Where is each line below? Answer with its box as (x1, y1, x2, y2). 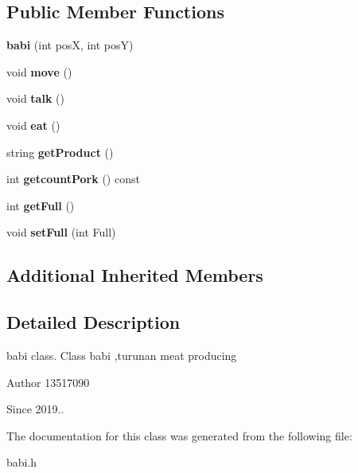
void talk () (6, 90, 64, 107)
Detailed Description (6, 310, 181, 334)
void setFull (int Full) (6, 224, 116, 240)
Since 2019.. (6, 401, 64, 417)
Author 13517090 (6, 373, 90, 390)
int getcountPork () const (6, 170, 140, 187)
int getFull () (6, 197, 75, 213)
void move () (6, 63, 72, 80)
